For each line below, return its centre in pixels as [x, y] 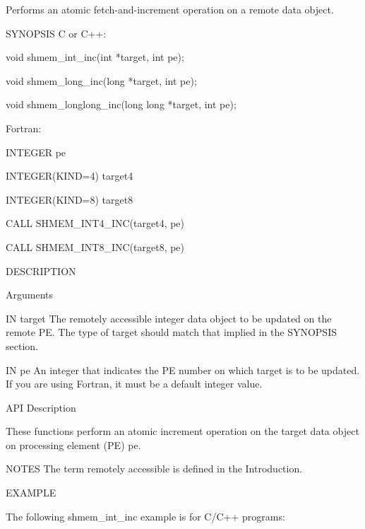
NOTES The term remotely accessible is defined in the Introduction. [154, 469]
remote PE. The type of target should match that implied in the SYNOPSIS [171, 332]
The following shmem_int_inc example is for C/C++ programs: [145, 516]
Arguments [30, 295]
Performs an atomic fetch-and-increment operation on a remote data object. [170, 9]
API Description [41, 407]
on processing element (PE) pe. [73, 444]
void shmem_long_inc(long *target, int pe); [101, 80]
